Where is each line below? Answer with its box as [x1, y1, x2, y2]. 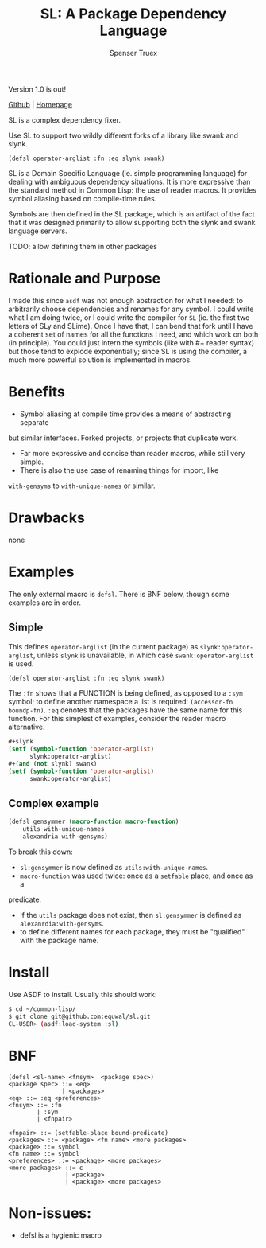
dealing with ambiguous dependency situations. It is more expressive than [8, 177, 251, 186]
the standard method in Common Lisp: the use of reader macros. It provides [8, 185, 256, 195]
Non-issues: [8, 1203, 92, 1222]
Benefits [8, 383, 66, 401]
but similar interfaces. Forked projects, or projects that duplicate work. [8, 433, 239, 443]
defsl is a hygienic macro [19, 1230, 102, 1240]
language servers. [8, 226, 67, 236]
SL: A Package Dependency [40, 5, 227, 23]
